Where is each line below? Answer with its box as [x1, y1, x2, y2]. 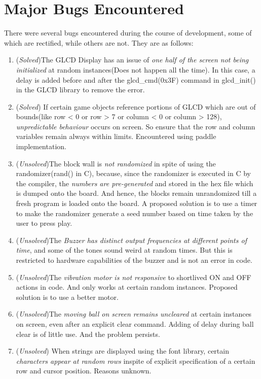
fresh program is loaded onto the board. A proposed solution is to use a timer [16, 198, 257, 209]
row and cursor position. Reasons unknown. [16, 365, 152, 376]
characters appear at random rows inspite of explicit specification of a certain [16, 355, 255, 366]
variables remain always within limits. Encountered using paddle [16, 131, 216, 142]
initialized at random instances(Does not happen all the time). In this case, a [16, 64, 255, 75]
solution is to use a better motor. [16, 291, 119, 302]
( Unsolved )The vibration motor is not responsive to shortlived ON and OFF [16, 271, 251, 282]
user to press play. [16, 218, 72, 228]
